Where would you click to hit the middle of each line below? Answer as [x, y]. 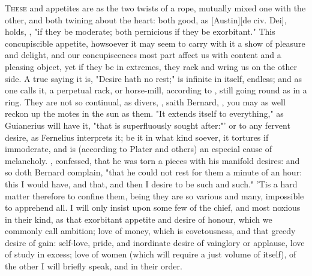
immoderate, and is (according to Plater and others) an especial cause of [139, 149]
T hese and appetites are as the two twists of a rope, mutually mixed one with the [155, 8]
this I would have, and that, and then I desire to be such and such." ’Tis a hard [151, 184]
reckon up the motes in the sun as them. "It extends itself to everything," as [144, 113]
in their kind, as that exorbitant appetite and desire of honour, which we [139, 219]
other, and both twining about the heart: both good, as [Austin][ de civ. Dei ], [146, 19]
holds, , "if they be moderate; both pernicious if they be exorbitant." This [140, 31]
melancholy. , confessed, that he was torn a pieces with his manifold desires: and [152, 160]
